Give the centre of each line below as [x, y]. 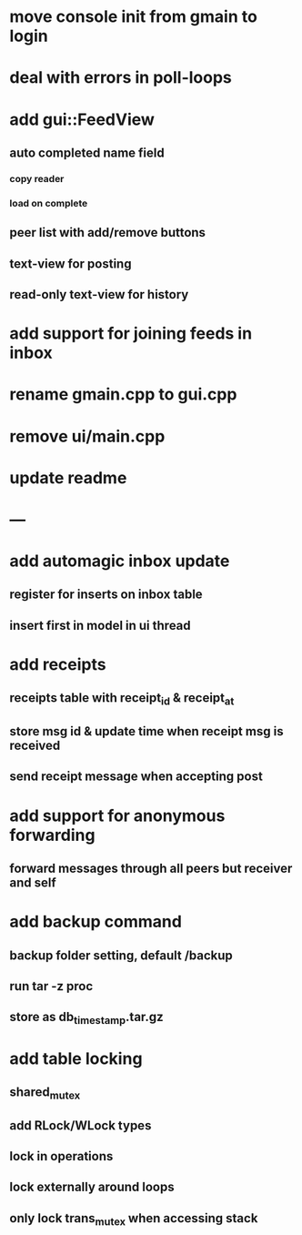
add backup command [96, 922]
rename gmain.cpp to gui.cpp [123, 395]
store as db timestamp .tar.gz [86, 1018]
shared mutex [45, 1093]
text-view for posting [70, 263]
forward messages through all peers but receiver [151, 868]
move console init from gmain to [133, 17]
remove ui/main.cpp [87, 436]
